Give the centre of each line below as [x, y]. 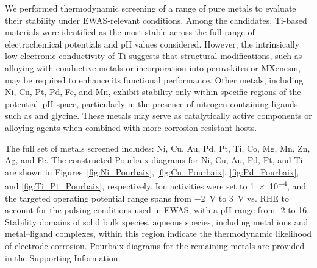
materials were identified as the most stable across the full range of [130, 32]
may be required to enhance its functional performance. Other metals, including [154, 79]
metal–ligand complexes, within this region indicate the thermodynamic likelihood [158, 234]
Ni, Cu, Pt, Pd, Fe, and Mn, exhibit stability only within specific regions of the [153, 92]
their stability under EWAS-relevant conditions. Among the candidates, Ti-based [156, 20]
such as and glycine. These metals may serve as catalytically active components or [158, 115]
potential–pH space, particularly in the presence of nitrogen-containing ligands [151, 103]
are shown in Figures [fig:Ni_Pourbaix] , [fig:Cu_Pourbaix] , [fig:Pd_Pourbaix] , [152, 171]
